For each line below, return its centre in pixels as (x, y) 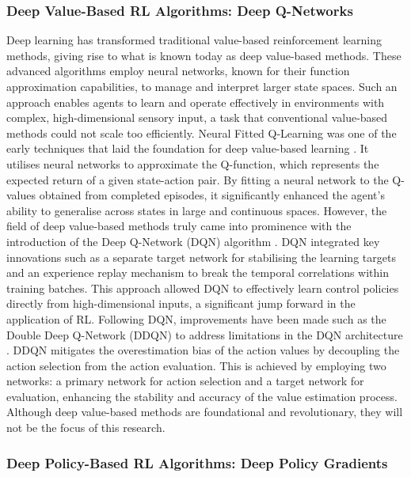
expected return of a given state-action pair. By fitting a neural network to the (198, 179)
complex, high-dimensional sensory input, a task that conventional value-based (197, 117)
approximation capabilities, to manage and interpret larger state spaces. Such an (202, 86)
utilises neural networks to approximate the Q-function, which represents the (193, 163)
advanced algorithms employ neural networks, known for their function (178, 71)
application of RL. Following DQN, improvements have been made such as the (196, 318)
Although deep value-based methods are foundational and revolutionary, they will (205, 412)
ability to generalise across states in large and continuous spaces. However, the (197, 210)
